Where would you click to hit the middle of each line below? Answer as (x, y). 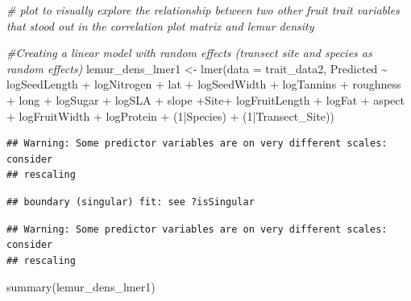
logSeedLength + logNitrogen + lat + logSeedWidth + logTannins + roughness (204, 84)
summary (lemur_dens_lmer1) (81, 287)
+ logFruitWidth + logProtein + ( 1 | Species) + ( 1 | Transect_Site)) (170, 115)
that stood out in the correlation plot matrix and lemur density (160, 25)
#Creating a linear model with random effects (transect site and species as (189, 53)
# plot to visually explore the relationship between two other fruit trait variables (203, 10)
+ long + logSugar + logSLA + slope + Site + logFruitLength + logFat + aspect (205, 99)
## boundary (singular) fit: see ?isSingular (131, 202)
